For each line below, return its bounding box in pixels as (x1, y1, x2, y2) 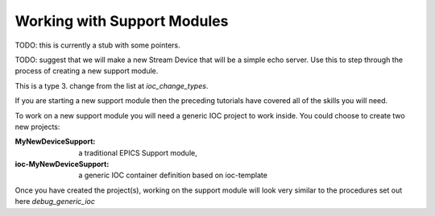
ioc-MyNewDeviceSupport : (14, 160, 110, 169)
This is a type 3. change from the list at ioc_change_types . (14, 81, 209, 90)
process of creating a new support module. (14, 66, 159, 76)
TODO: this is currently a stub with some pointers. (14, 40, 180, 50)
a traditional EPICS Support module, (78, 147, 197, 157)
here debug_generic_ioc (14, 197, 96, 206)
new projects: (14, 122, 60, 131)
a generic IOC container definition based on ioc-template (78, 170, 267, 181)
